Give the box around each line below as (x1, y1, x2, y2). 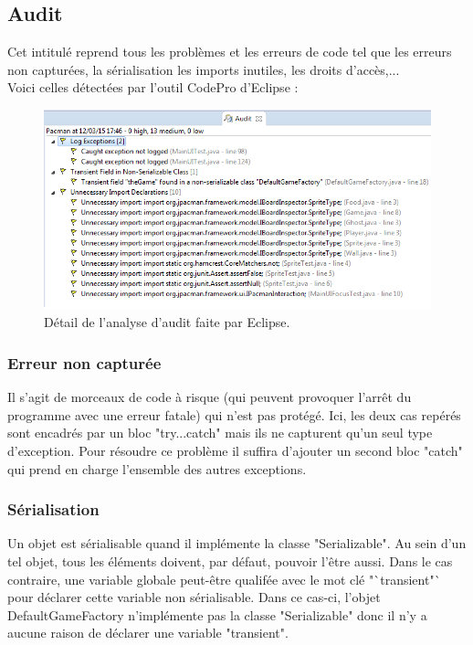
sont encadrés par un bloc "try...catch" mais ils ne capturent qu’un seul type (7, 423, 433, 442)
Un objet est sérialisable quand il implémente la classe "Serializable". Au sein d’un (7, 534, 467, 553)
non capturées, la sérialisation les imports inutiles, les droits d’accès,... (7, 59, 400, 79)
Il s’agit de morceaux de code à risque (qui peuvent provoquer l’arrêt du (7, 387, 412, 407)
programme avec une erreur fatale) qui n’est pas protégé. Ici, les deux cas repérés (7, 405, 461, 424)
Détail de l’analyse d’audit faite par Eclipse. (44, 312, 290, 332)
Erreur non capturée (7, 351, 162, 374)
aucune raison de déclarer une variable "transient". (7, 623, 289, 642)
